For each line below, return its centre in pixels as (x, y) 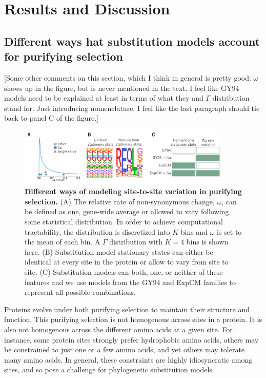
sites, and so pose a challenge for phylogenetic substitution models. (109, 370)
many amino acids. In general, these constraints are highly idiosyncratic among (128, 359)
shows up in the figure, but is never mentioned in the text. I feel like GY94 (122, 88)
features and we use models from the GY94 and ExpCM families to (130, 282)
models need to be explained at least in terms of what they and (104, 98)
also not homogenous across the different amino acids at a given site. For (118, 329)
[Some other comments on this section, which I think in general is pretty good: (128, 77)
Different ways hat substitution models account (132, 41)
